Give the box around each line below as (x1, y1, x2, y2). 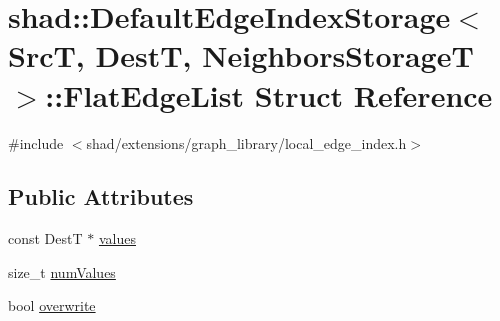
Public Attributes (8, 181, 194, 212)
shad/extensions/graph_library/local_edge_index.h (86, 132, 407, 153)
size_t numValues (8, 261, 116, 282)
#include (8, 132, 64, 153)
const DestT (8, 228, 83, 249)
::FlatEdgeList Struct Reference (45, 74, 493, 115)
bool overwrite (8, 295, 96, 316)
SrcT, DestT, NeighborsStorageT (8, 35, 474, 76)
